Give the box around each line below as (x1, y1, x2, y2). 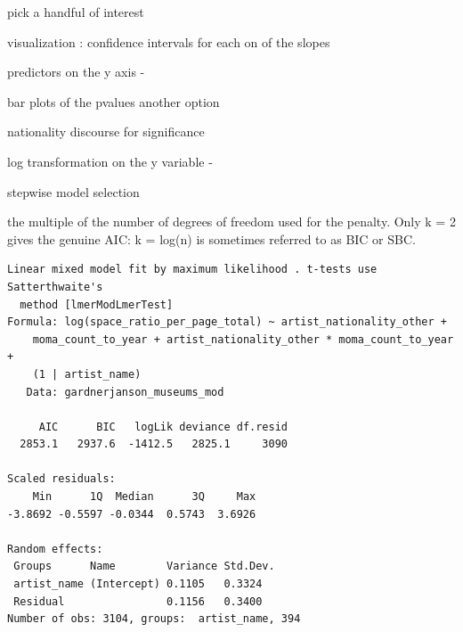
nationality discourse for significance (7, 122, 205, 141)
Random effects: (7, 542, 103, 555)
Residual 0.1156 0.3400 (13, 595, 263, 608)
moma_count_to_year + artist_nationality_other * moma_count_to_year (32, 332, 454, 346)
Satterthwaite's (7, 280, 103, 293)
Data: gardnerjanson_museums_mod (26, 385, 224, 398)
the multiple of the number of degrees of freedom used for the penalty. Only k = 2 (7, 212, 456, 231)
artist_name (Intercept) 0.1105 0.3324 (13, 578, 263, 591)
